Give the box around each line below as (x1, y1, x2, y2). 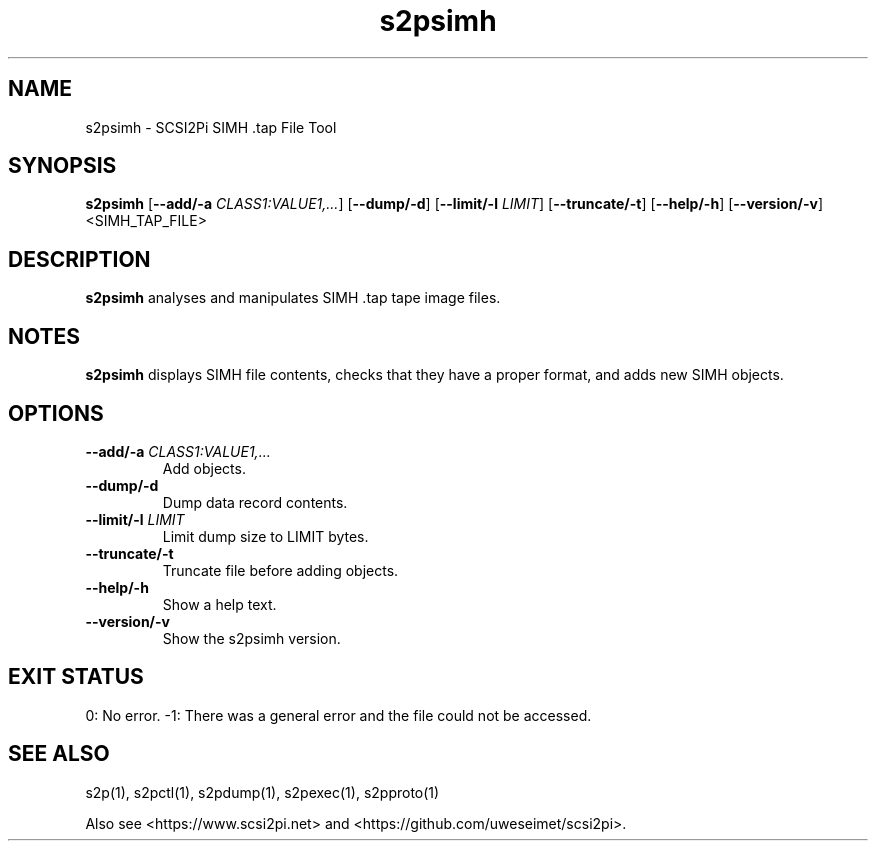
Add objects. (162, 459, 246, 477)
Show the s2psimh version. (162, 629, 341, 647)
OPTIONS (8, 400, 104, 426)
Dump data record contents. (162, 493, 348, 511)
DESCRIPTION (8, 246, 151, 272)
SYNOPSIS (8, 153, 117, 179)
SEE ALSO (8, 741, 110, 767)
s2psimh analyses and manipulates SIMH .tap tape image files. (85, 289, 501, 307)
